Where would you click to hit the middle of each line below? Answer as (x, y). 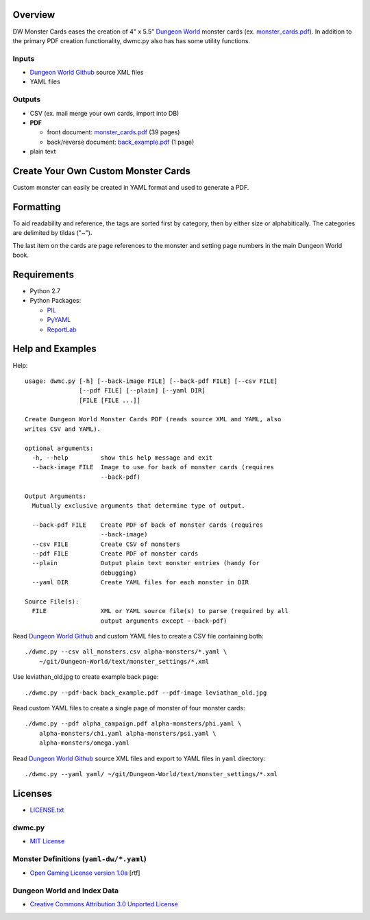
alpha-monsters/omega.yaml (84, 743)
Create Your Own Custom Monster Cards (102, 171)
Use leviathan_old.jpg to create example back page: (86, 677)
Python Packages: (56, 301)
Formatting (37, 207)
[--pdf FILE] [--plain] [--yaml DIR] (142, 391)
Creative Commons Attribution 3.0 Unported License (104, 904)
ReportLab (62, 330)
